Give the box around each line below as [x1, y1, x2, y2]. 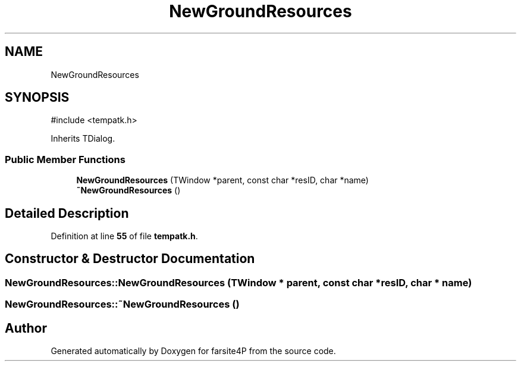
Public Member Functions [5, 153, 125, 165]
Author [5, 320, 47, 336]
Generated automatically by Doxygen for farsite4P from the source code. [51, 346, 336, 356]
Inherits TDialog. [51, 133, 115, 144]
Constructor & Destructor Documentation [5, 251, 255, 267]
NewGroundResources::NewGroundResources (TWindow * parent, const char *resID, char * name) [5, 276, 472, 289]
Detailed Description [5, 205, 129, 221]
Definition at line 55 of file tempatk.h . [51, 231, 198, 242]
